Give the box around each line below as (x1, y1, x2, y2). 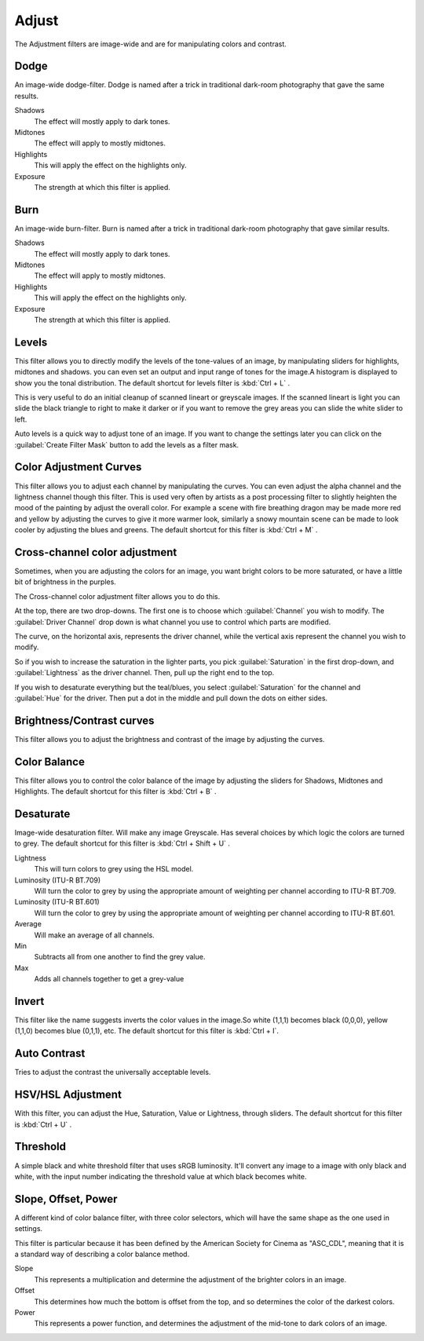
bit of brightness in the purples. (14, 577, 117, 586)
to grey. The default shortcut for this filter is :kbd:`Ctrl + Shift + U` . (14, 839, 231, 848)
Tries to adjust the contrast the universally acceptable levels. (14, 1068, 211, 1077)
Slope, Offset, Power (14, 1192, 118, 1205)
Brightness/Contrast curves (14, 714, 155, 727)
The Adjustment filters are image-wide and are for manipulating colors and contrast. (14, 39, 287, 49)
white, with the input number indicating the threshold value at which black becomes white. (14, 1171, 307, 1181)
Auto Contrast (14, 1047, 86, 1060)
